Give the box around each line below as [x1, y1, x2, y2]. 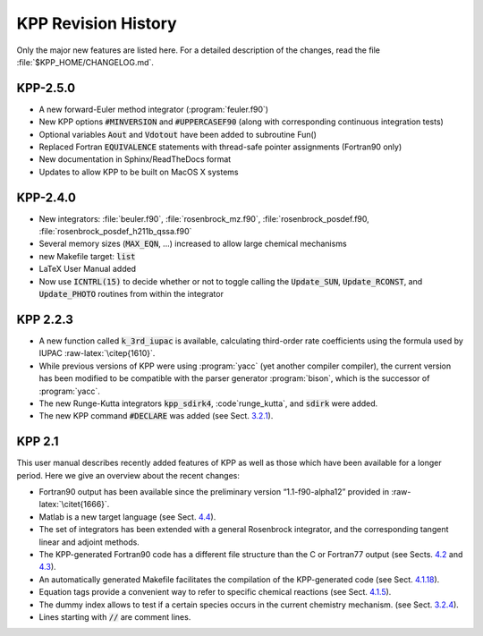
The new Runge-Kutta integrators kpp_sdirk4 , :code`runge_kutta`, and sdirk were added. [38, 398, 378, 409]
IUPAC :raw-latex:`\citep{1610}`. [38, 348, 156, 359]
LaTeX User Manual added [38, 264, 137, 275]
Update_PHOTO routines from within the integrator [38, 289, 224, 300]
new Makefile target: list [38, 250, 136, 261]
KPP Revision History [16, 13, 178, 33]
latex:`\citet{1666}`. [38, 499, 110, 510]
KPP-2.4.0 [16, 190, 76, 205]
